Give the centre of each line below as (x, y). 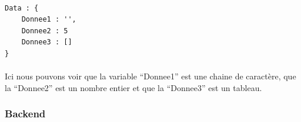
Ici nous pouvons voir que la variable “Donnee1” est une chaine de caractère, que (150, 76)
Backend (25, 114)
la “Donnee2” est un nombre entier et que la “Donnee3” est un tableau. (133, 87)
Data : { (22, 8)
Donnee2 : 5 (45, 31)
